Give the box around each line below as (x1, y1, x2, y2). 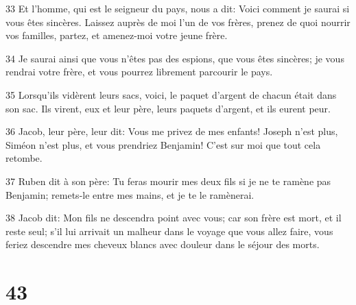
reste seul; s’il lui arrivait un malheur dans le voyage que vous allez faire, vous (5, 223, 333, 238)
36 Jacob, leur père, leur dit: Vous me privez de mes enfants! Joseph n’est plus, (5, 124, 338, 138)
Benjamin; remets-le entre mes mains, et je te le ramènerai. (5, 187, 254, 202)
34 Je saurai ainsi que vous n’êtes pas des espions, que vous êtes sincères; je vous (5, 51, 344, 65)
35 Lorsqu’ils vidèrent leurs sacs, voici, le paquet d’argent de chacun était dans (5, 87, 337, 101)
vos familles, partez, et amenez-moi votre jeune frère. (5, 28, 228, 42)
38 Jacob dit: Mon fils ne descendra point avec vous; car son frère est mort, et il (5, 210, 342, 225)
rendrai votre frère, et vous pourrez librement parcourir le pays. (5, 64, 273, 79)
